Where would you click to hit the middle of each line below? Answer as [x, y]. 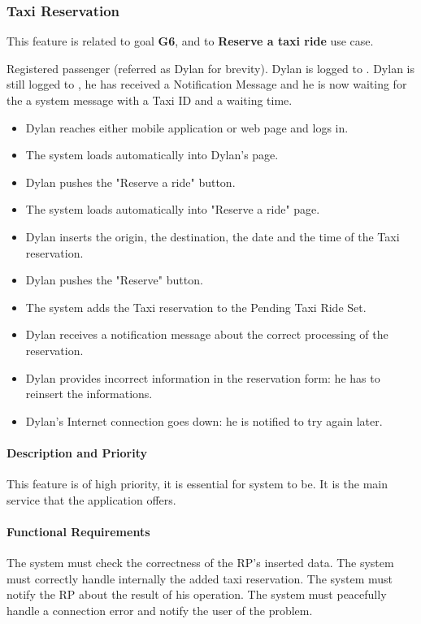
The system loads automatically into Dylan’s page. [152, 155]
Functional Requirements [78, 531]
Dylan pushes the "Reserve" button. [114, 280]
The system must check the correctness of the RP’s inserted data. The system [200, 563]
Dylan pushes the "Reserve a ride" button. [130, 182]
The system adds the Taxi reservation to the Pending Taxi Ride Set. [196, 307]
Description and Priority [77, 452]
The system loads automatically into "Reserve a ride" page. [173, 209]
